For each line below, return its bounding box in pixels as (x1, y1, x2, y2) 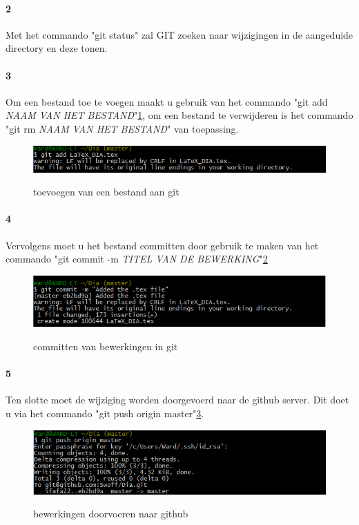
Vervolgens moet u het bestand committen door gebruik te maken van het (6, 238, 319, 252)
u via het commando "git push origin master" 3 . (6, 405, 204, 420)
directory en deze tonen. (6, 41, 108, 55)
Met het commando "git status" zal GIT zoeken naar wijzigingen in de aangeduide (6, 27, 353, 41)
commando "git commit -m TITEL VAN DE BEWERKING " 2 (6, 251, 268, 266)
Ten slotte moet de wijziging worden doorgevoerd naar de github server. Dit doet (6, 392, 349, 407)
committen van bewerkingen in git (33, 338, 178, 353)
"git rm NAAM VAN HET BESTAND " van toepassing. (6, 121, 239, 135)
